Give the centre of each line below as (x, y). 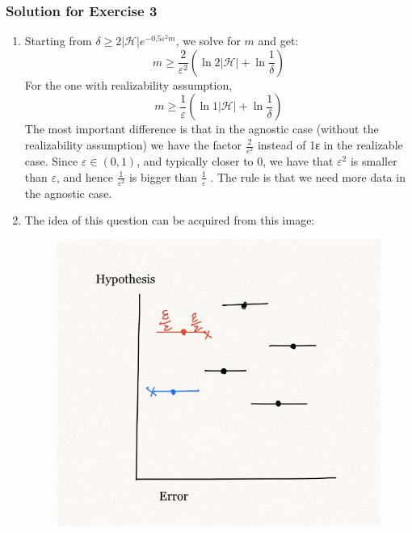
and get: (278, 41)
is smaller (374, 161)
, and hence (85, 176)
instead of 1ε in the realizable (330, 145)
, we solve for (208, 41)
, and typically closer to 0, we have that (235, 161)
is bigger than (163, 176)
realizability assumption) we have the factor (133, 145)
